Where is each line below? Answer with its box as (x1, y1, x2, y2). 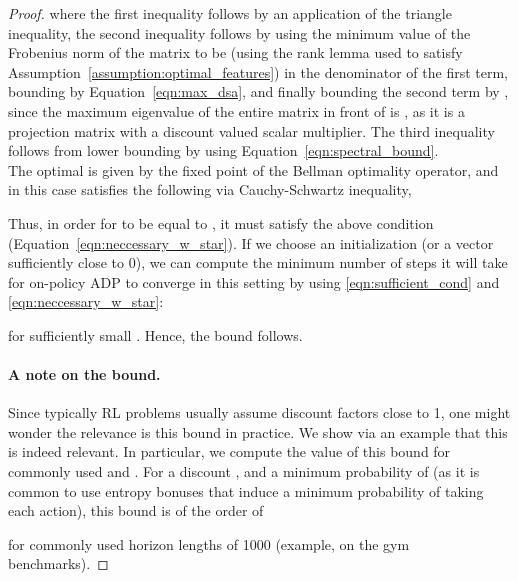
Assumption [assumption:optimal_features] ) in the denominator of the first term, (8, 61, 509, 82)
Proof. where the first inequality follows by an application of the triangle (8, 3, 452, 23)
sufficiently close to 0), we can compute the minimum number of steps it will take (8, 252, 508, 273)
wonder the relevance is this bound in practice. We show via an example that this (8, 421, 508, 442)
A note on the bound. (8, 364, 161, 385)
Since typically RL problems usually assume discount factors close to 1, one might (8, 402, 511, 423)
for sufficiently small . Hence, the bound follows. (8, 324, 303, 345)
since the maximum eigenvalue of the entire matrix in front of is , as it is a (8, 100, 465, 121)
